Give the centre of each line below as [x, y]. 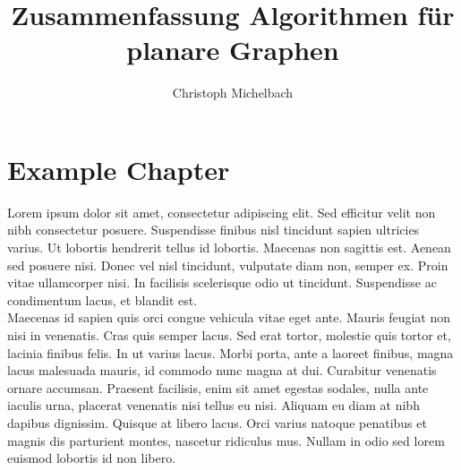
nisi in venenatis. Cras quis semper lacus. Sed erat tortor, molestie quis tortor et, [229, 335]
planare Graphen [233, 50]
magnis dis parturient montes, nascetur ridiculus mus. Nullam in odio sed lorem [226, 440]
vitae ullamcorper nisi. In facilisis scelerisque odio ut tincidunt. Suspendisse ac [222, 282]
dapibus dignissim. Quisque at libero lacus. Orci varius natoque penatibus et [217, 422]
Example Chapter [119, 169]
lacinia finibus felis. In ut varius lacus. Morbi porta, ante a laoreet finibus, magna [230, 352]
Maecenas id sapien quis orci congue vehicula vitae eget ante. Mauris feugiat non [229, 317]
